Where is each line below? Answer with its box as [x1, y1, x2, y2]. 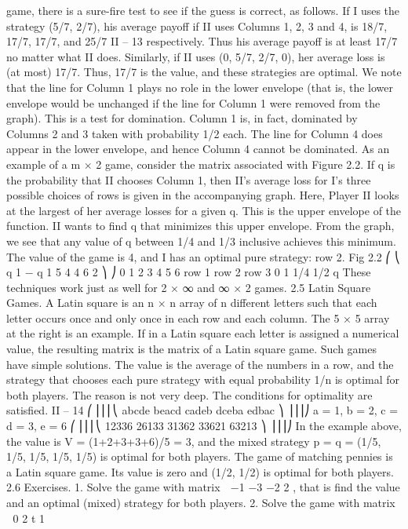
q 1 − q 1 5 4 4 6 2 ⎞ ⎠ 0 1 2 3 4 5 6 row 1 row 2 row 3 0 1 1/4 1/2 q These [6, 264, 371, 280]
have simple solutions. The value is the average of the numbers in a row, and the [6, 356, 394, 372]
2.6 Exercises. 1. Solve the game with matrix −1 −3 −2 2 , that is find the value [6, 479, 400, 495]
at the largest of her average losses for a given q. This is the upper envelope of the [6, 202, 402, 218]
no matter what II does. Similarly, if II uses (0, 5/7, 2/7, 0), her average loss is [6, 48, 385, 64]
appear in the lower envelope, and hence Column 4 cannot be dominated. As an [6, 140, 390, 157]
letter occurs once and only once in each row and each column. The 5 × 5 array [6, 309, 390, 326]
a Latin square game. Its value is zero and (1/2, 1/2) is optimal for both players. [6, 463, 394, 480]
